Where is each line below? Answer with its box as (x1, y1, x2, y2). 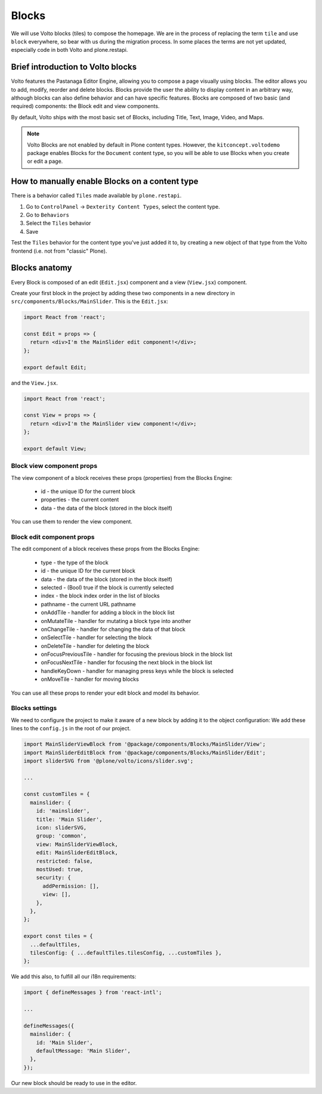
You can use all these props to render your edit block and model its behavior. (11, 689, 200, 696)
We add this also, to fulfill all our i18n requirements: (11, 973, 137, 980)
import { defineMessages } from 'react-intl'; (23, 989, 162, 996)
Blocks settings (11, 704, 57, 712)
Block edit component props (11, 533, 95, 541)
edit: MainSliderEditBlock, (36, 850, 119, 856)
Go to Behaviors (26, 212, 70, 219)
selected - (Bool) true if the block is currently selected (41, 584, 174, 591)
